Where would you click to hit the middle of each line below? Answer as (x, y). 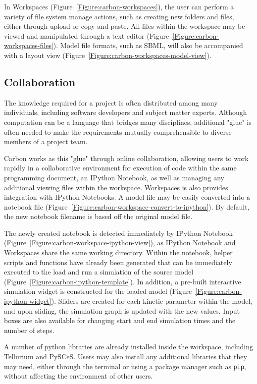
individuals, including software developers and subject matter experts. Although (126, 112)
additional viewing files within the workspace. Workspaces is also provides (116, 187)
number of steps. (29, 330)
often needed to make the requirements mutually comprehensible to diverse (118, 132)
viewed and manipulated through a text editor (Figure (87, 35)
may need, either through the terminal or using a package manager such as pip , (125, 366)
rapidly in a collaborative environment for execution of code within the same (120, 168)
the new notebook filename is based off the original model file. (98, 216)
